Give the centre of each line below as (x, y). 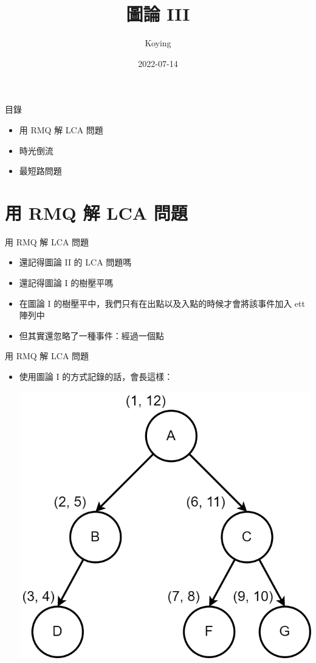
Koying (158, 43)
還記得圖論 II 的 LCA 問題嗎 (75, 262)
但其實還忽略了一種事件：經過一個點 (91, 335)
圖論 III (158, 14)
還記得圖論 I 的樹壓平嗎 (66, 282)
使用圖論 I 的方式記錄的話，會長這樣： (96, 376)
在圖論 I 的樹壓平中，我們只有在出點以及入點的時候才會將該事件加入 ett (162, 303)
